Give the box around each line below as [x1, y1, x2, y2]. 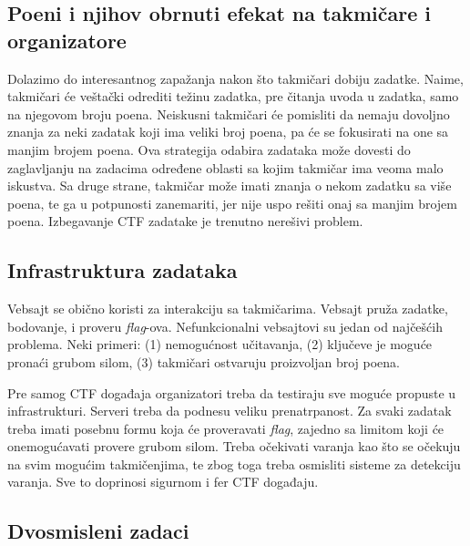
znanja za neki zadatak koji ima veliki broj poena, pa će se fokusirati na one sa [7, 122, 449, 141]
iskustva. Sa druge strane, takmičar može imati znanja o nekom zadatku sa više [7, 176, 452, 195]
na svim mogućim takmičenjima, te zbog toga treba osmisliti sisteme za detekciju [7, 454, 461, 473]
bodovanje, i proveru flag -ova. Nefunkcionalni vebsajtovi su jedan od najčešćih [7, 316, 443, 335]
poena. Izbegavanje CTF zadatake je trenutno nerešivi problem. [7, 211, 363, 231]
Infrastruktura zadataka [7, 256, 238, 284]
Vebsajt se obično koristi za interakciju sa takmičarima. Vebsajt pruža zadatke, [7, 299, 448, 318]
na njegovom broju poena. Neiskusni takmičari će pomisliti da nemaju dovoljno [7, 104, 450, 123]
